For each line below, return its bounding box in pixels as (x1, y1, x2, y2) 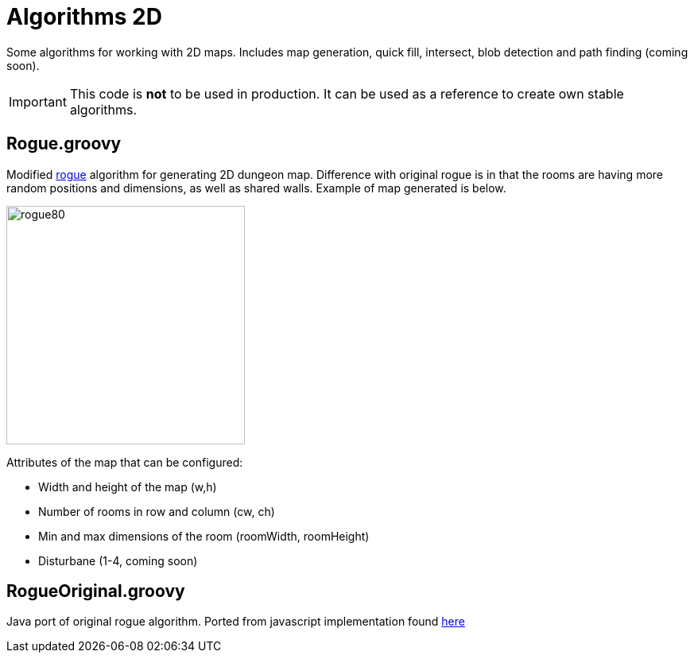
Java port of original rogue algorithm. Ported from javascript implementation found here (6, 614, 465, 629)
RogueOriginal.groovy (6, 581, 185, 602)
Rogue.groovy (6, 134, 122, 154)
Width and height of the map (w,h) (38, 479, 217, 494)
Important (9, 93, 67, 110)
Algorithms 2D (6, 3, 162, 30)
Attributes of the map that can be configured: (6, 455, 243, 469)
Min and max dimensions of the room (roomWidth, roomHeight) (38, 529, 370, 543)
